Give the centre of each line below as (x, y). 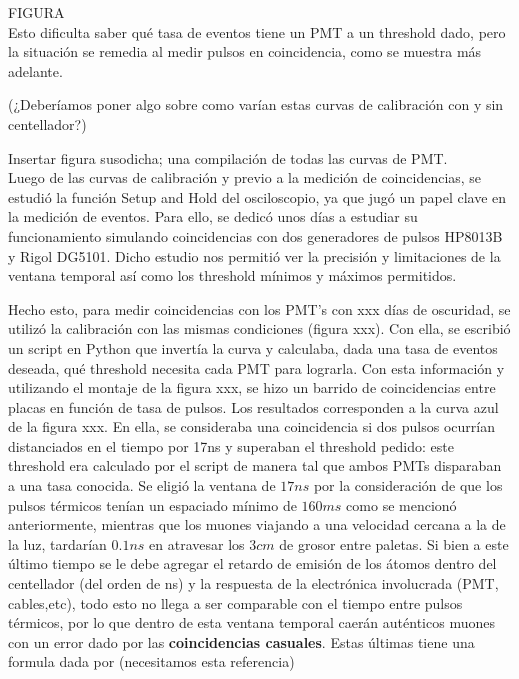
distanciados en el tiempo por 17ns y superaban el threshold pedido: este (231, 445)
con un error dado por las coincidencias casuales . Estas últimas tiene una (241, 641)
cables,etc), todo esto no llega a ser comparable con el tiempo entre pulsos (235, 602)
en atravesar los (197, 543)
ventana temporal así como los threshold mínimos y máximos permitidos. (232, 275)
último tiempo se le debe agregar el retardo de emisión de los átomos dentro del (252, 563)
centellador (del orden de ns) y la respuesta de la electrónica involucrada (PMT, (253, 583)
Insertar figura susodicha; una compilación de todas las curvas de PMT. (228, 157)
